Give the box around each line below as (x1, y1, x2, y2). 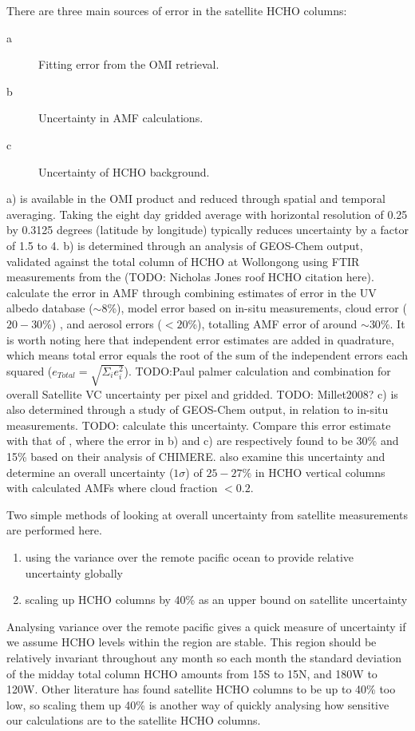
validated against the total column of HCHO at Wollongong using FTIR (6, 252, 360, 269)
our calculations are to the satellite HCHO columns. (6, 712, 261, 729)
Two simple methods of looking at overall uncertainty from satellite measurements (6, 506, 408, 522)
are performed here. (6, 522, 102, 538)
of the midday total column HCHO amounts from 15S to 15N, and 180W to (6, 665, 377, 681)
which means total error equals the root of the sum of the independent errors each (6, 347, 409, 364)
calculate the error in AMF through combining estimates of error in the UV (6, 284, 377, 300)
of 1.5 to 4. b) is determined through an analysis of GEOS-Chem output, (6, 236, 363, 253)
